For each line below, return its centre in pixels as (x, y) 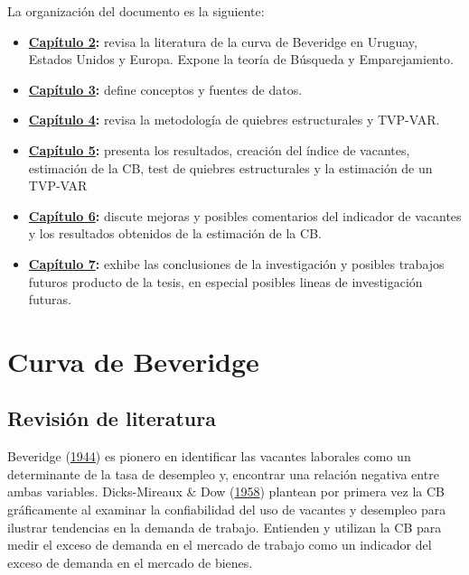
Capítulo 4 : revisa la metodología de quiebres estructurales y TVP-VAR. (234, 120)
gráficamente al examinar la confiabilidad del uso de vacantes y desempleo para (227, 510)
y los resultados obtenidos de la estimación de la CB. (175, 233)
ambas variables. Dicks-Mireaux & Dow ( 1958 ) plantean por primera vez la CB (226, 492)
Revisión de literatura (112, 418)
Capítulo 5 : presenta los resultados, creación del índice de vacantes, (219, 149)
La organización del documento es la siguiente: (136, 11)
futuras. (50, 299)
